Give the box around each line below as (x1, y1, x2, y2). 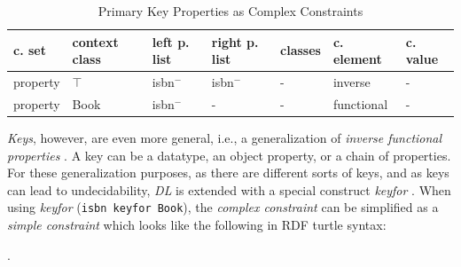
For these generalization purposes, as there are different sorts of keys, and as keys (7, 163, 449, 182)
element (332, 50, 382, 68)
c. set (13, 41, 46, 59)
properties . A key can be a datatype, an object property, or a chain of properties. (7, 145, 451, 164)
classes (280, 41, 321, 59)
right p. (211, 32, 259, 51)
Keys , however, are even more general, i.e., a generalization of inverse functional (7, 128, 442, 146)
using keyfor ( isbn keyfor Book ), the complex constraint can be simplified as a (7, 198, 439, 216)
